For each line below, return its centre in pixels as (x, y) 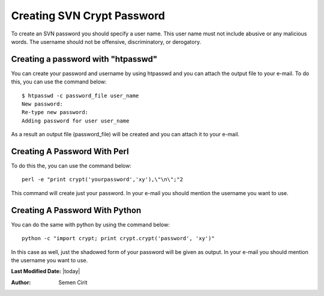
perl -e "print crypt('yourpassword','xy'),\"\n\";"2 (102, 180)
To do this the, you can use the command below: (71, 166)
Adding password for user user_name (76, 121)
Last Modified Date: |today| (46, 271)
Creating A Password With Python (76, 210)
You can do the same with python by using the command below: (91, 225)
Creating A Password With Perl (70, 151)
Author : (21, 282)
